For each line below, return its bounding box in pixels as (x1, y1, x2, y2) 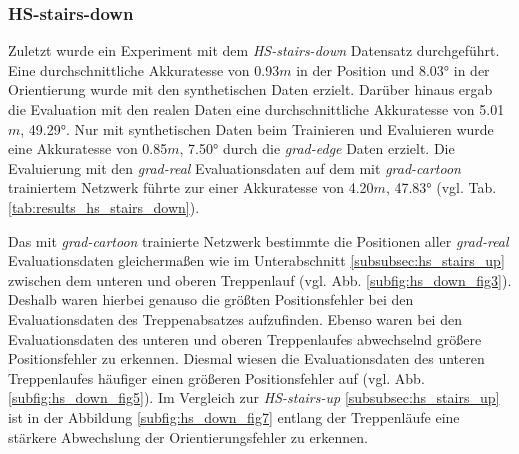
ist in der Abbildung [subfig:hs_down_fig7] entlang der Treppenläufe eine (8, 406, 460, 427)
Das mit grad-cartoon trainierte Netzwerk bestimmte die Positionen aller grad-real (8, 230, 509, 251)
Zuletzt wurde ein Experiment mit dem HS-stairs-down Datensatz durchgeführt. (8, 40, 500, 61)
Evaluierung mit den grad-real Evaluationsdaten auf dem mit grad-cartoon (8, 157, 461, 178)
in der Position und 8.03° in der (296, 59, 490, 80)
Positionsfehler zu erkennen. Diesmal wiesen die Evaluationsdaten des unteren (8, 348, 485, 369)
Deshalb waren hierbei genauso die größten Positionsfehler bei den (8, 289, 414, 310)
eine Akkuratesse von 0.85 (8, 138, 168, 159)
